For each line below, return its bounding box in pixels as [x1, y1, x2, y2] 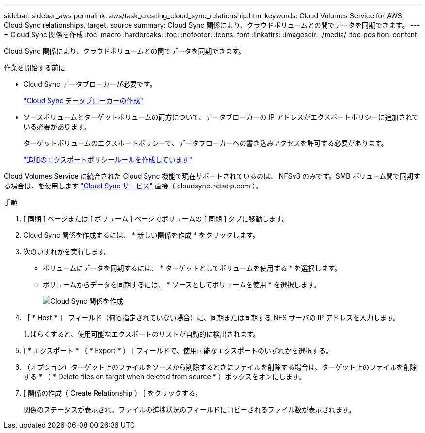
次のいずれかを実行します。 [23, 247, 111, 256]
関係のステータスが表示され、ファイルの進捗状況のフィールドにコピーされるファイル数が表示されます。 [23, 405, 356, 414]
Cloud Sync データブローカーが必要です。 [23, 80, 157, 88]
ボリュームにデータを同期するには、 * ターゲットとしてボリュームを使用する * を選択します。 [43, 264, 342, 272]
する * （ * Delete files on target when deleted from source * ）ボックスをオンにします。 [23, 372, 306, 381]
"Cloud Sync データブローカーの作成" [23, 96, 143, 105]
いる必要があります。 [23, 123, 91, 131]
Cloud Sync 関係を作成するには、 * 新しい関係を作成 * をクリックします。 [23, 231, 260, 239]
